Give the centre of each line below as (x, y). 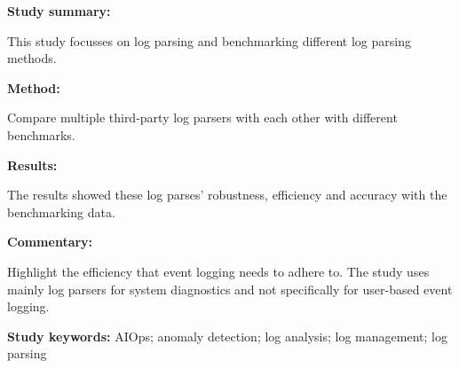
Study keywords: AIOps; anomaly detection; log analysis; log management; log (227, 336)
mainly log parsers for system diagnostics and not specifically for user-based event (230, 289)
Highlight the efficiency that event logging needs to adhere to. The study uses (218, 271)
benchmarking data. (61, 211)
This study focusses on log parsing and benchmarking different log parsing (209, 40)
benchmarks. (41, 134)
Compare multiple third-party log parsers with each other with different (202, 117)
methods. (32, 58)
